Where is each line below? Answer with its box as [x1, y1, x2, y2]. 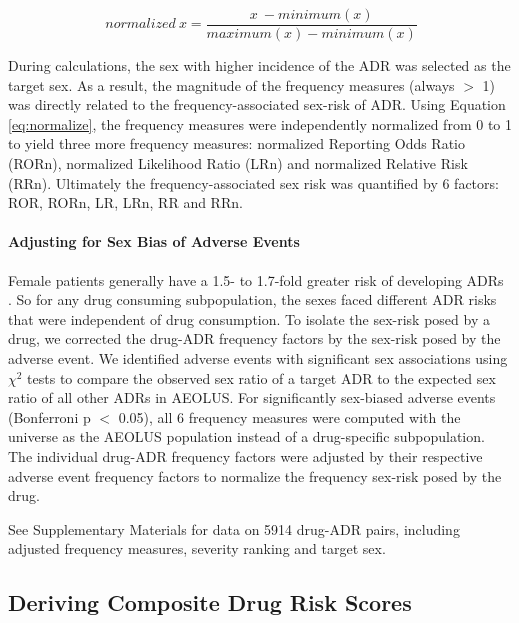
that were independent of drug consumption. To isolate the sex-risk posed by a [8, 308, 490, 329]
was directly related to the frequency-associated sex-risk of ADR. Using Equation [8, 94, 506, 115]
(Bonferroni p [8, 406, 91, 427]
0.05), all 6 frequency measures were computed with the [118, 406, 461, 427]
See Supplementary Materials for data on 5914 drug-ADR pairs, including [8, 518, 460, 539]
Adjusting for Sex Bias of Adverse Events [8, 231, 300, 252]
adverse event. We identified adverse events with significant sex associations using [8, 347, 508, 368]
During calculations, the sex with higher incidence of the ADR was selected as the [8, 55, 511, 76]
